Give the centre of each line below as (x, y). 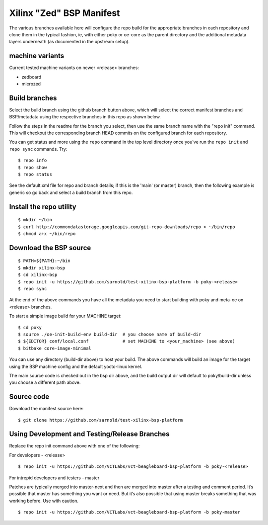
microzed (31, 84)
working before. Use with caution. (44, 501)
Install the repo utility (43, 207)
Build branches (33, 98)
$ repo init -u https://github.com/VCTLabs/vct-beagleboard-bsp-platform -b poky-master (129, 512)
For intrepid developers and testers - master (54, 478)
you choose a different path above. (45, 382)
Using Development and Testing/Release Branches (89, 434)
